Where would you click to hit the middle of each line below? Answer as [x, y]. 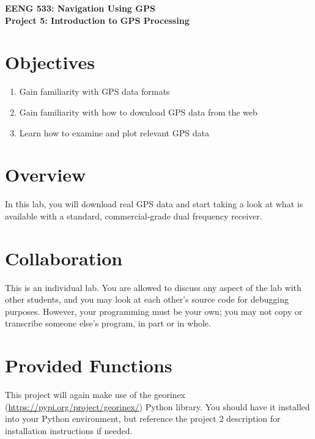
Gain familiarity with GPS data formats [94, 91]
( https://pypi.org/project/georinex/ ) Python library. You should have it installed [157, 406]
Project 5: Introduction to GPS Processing [97, 20]
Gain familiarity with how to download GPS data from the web [138, 112]
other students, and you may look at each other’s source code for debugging [147, 299]
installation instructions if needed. [69, 430]
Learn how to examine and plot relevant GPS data [114, 132]
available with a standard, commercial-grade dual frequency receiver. [134, 216]
